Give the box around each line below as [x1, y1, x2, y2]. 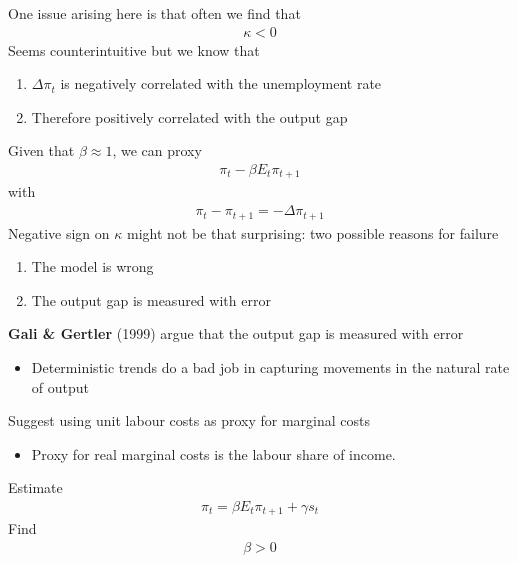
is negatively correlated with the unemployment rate [60, 73, 382, 94]
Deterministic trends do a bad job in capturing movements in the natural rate [31, 356, 510, 377]
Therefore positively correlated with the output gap [31, 106, 348, 127]
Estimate [8, 477, 63, 498]
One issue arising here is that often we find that [8, 3, 301, 23]
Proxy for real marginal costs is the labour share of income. [31, 443, 396, 464]
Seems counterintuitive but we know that [8, 39, 260, 60]
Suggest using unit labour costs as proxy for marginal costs [8, 410, 370, 431]
